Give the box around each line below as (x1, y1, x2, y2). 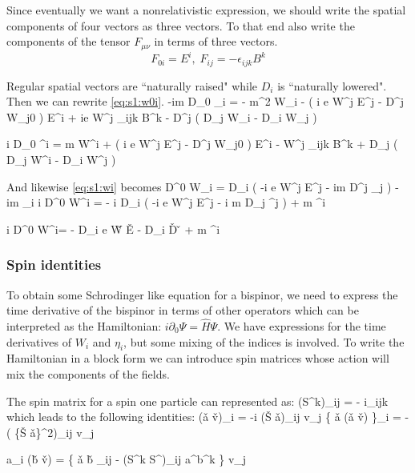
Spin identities (6, 255, 102, 275)
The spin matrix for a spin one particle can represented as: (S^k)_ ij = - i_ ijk (6, 392, 389, 409)
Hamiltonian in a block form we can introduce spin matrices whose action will (6, 350, 389, 367)
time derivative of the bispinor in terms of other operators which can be (6, 302, 359, 319)
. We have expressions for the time (217, 317, 386, 334)
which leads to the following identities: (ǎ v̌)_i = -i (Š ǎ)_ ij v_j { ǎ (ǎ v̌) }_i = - (6, 408, 409, 425)
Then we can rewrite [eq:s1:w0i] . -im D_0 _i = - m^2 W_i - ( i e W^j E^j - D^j (6, 93, 405, 110)
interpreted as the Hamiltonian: (6, 317, 162, 334)
